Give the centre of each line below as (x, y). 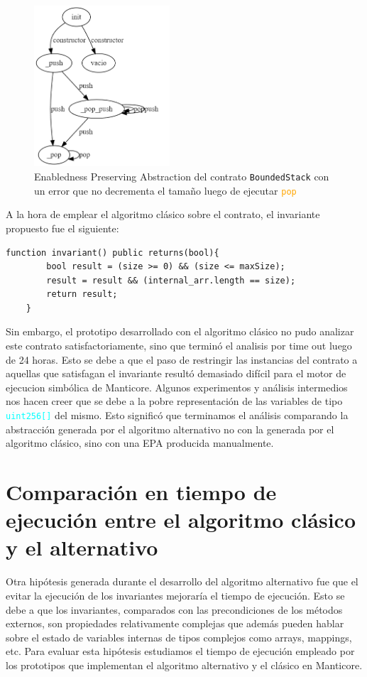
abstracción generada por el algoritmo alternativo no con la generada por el (170, 429)
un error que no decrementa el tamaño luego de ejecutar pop (165, 190)
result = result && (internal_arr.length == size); (171, 280)
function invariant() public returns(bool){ (113, 253)
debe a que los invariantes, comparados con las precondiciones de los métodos (174, 609)
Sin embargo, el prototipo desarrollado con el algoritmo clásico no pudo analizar (180, 331)
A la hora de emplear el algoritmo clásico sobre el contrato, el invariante (163, 214)
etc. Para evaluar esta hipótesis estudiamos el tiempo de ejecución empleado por (180, 651)
